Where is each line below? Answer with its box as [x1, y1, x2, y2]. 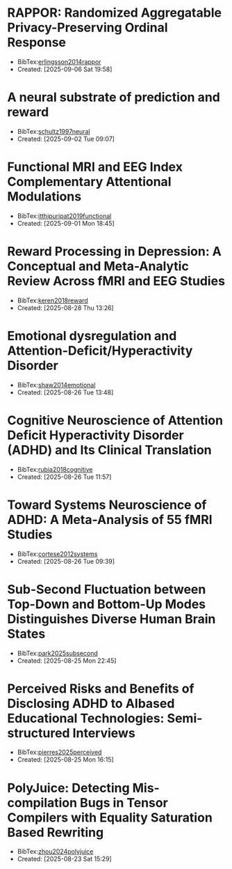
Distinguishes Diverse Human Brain [7, 611, 216, 626]
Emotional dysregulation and [7, 328, 177, 344]
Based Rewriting [7, 824, 104, 840]
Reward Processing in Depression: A [7, 244, 222, 259]
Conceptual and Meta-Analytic [7, 259, 189, 274]
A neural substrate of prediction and [7, 89, 220, 105]
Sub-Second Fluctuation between [7, 581, 206, 597]
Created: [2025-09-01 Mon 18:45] [17, 219, 115, 227]
